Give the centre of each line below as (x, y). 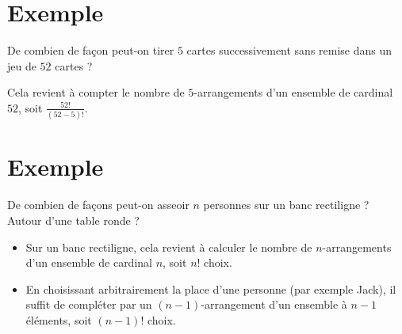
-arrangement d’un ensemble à (274, 304)
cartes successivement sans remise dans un (289, 50)
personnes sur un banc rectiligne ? (286, 205)
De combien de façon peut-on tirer (91, 50)
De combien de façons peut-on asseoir (98, 205)
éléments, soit (59, 319)
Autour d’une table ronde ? (73, 220)
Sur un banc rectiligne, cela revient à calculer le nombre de (169, 247)
